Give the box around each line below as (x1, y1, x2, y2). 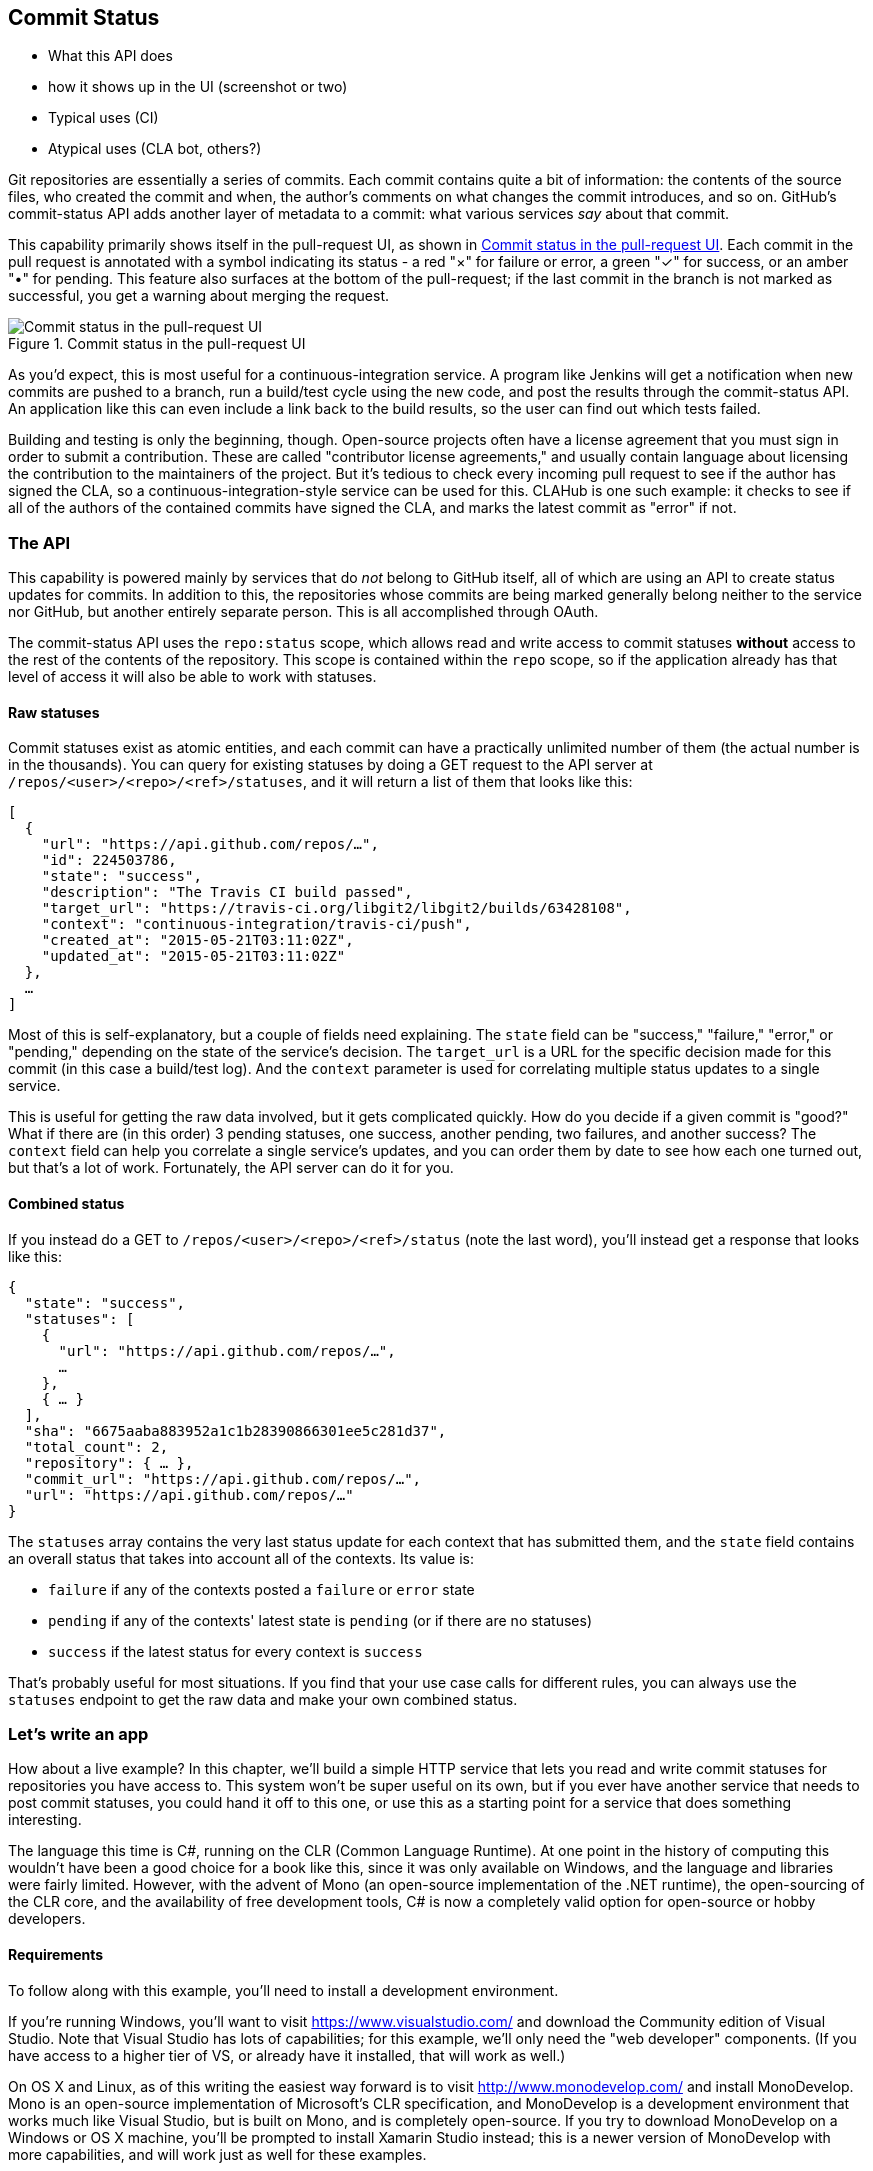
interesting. (8, 1811, 82, 1829)
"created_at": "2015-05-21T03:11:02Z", (41, 932, 354, 949)
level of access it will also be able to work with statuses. (8, 668, 377, 686)
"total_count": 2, (24, 1438, 169, 1455)
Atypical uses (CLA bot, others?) (48, 140, 262, 158)
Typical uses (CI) (48, 109, 159, 127)
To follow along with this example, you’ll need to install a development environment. (8, 1981, 559, 1999)
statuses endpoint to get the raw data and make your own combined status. (8, 1690, 518, 1708)
